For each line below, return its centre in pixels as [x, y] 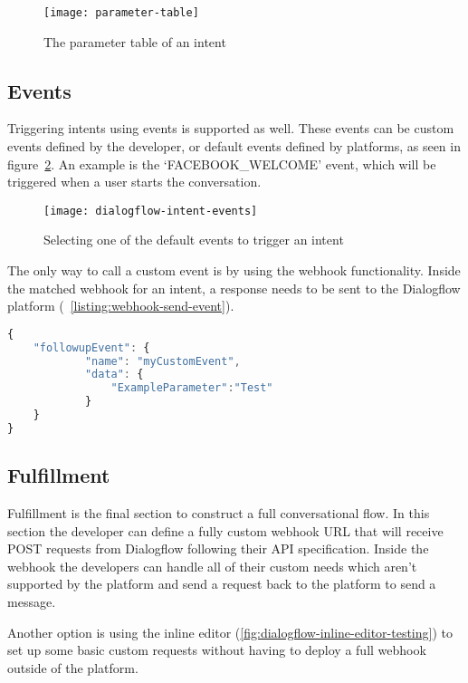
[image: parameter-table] [121, 13]
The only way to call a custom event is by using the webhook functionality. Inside [234, 270]
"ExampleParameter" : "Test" [192, 388]
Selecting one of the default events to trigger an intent [194, 240]
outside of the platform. [73, 667]
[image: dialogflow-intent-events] [151, 211]
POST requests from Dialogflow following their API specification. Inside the [218, 548]
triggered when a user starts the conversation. [134, 182]
